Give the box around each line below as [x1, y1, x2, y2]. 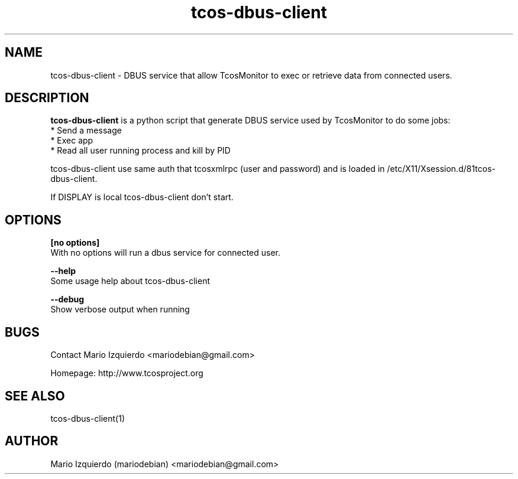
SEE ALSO [5, 388, 65, 403]
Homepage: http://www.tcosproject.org [50, 368, 203, 379]
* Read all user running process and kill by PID [50, 145, 231, 156]
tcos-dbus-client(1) [50, 413, 125, 423]
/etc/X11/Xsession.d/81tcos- [387, 164, 496, 174]
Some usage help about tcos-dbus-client [50, 276, 211, 286]
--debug [50, 294, 85, 305]
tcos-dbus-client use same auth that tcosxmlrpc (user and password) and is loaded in [50, 164, 385, 174]
